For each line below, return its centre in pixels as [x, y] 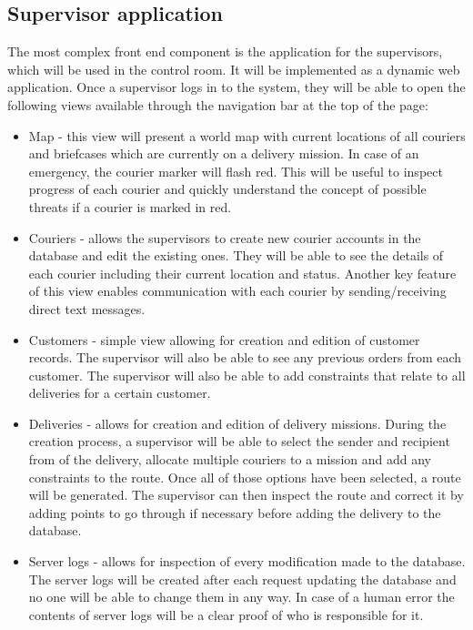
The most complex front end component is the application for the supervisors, [225, 51]
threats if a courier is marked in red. [130, 206]
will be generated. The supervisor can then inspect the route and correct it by [246, 495]
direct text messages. [87, 308]
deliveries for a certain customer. [120, 393]
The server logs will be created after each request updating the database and [242, 579]
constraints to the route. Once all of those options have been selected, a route [245, 477]
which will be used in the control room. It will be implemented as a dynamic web [234, 69]
